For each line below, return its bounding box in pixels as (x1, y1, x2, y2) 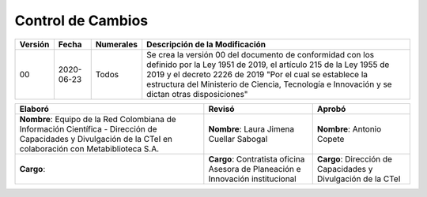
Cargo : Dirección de (316, 154, 393, 165)
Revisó (208, 103, 235, 114)
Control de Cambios (14, 12, 149, 29)
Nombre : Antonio (316, 123, 382, 134)
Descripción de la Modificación (146, 39, 266, 50)
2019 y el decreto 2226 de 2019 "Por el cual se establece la (146, 69, 368, 80)
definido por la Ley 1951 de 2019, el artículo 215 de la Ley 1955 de (146, 59, 390, 70)
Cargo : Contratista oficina (208, 154, 305, 165)
